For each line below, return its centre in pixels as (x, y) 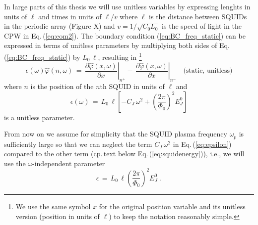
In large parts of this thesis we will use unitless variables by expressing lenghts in (127, 6)
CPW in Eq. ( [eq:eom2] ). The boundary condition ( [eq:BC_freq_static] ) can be (125, 35)
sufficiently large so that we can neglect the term (78, 144)
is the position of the (62, 86)
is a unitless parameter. (39, 117)
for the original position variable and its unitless (172, 206)
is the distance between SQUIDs (198, 16)
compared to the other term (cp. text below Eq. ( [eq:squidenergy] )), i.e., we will (124, 154)
